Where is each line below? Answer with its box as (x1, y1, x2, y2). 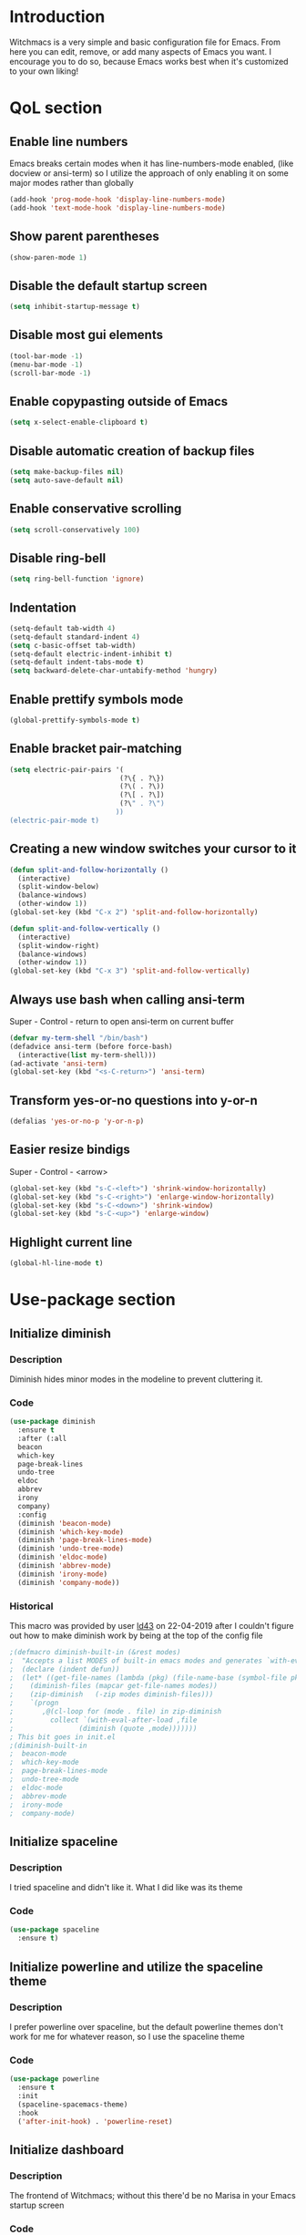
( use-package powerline (9, 2075, 100, 2084)
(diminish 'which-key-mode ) (17, 1527, 125, 1537)
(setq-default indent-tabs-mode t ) (9, 658, 145, 667)
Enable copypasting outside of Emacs (9, 394, 229, 409)
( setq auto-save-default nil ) (9, 476, 125, 485)
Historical (9, 1600, 54, 1612)
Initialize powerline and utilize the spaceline (9, 1959, 264, 1974)
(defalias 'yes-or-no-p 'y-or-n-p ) (9, 1117, 145, 1127)
